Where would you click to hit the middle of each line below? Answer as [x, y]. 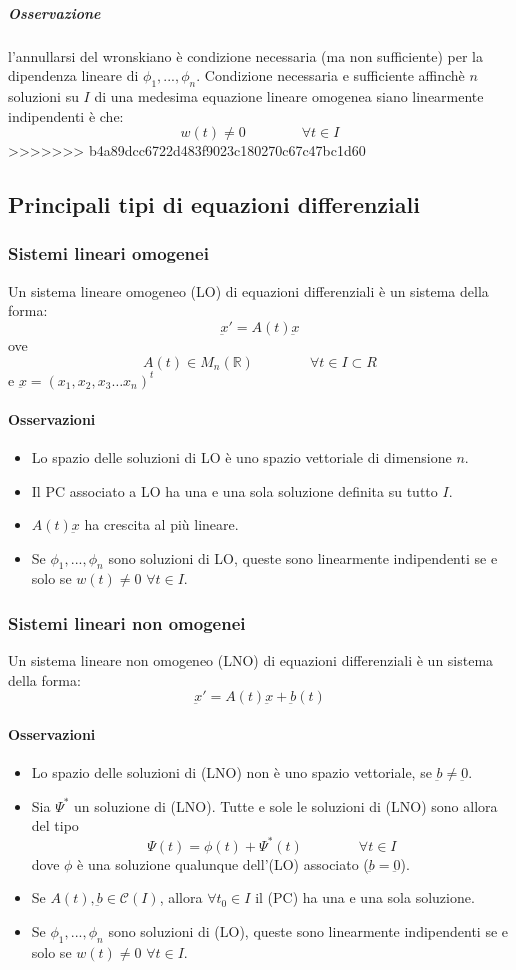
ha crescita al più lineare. [161, 524]
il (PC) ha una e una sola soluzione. [365, 897]
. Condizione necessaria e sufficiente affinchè [330, 75]
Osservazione [54, 12]
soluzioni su [43, 95]
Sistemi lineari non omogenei [127, 623]
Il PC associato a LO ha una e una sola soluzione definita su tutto [234, 490]
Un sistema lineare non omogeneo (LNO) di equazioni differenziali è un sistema [251, 660]
